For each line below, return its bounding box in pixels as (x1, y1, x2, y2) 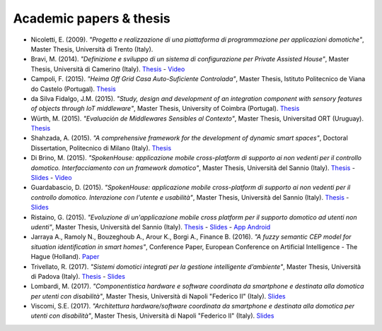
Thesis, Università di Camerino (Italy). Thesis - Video (30, 64, 185, 73)
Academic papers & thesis (13, 11, 170, 26)
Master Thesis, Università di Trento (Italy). (30, 44, 154, 53)
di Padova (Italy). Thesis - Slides (30, 272, 125, 280)
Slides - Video (30, 174, 72, 182)
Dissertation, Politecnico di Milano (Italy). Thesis (30, 143, 172, 152)
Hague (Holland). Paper (30, 253, 100, 261)
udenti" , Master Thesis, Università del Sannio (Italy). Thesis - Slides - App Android (30, 222, 271, 231)
